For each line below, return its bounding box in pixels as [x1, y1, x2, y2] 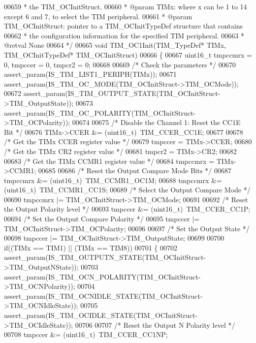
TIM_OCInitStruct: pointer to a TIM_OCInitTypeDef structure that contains [4, 21, 243, 31]
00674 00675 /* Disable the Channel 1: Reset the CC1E [72, 117, 241, 127]
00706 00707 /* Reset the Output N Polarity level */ [75, 319, 235, 330]
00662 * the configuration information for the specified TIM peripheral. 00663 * [4, 30, 244, 40]
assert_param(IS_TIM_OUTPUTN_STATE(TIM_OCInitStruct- [4, 252, 206, 262]
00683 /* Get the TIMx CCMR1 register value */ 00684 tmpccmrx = [4, 156, 215, 166]
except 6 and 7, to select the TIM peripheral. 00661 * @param [4, 11, 192, 21]
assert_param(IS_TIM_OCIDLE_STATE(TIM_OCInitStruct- [4, 310, 198, 320]
